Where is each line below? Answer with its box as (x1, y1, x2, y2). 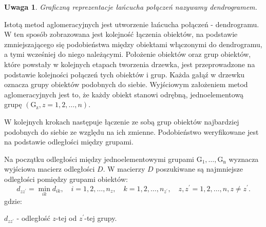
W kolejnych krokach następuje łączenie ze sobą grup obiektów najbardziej (4, 116, 239, 127)
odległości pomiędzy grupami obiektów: (4, 173, 128, 184)
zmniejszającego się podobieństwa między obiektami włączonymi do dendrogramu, (4, 38, 262, 49)
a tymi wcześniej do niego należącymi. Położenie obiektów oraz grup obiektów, (4, 49, 251, 59)
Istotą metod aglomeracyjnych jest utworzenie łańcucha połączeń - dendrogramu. (4, 18, 259, 29)
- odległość (16, 213, 50, 223)
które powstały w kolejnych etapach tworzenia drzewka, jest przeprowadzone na (4, 58, 255, 69)
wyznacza (229, 153, 259, 164)
